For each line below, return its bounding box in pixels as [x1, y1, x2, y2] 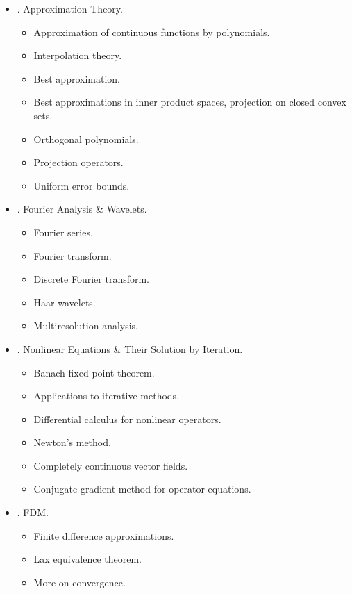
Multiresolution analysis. [33, 318, 139, 333]
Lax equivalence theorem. [33, 552, 142, 566]
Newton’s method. [33, 435, 111, 449]
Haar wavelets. [33, 295, 96, 309]
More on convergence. [33, 575, 126, 589]
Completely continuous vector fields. [33, 458, 188, 472]
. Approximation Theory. [17, 1, 123, 15]
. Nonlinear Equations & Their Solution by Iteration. [17, 341, 243, 356]
